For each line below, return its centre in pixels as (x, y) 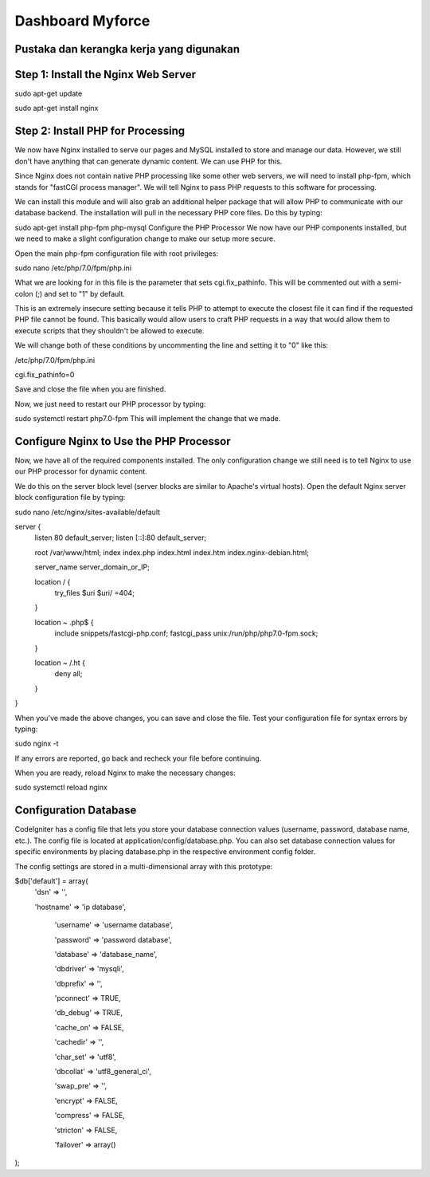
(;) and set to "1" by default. (80, 293)
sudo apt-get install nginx (57, 108)
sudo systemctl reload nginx (61, 787)
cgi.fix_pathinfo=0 (45, 375)
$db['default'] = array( (51, 880)
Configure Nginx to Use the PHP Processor (123, 441)
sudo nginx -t (37, 744)
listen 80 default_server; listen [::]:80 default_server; (121, 537)
